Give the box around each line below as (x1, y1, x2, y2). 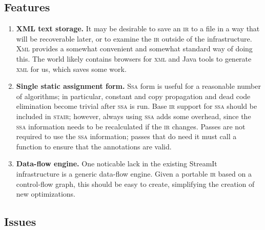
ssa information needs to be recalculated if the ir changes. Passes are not (16, 121, 246, 131)
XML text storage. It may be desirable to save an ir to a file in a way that (16, 23, 260, 34)
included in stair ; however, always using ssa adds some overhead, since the (16, 110, 251, 121)
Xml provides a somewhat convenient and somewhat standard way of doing (16, 43, 253, 54)
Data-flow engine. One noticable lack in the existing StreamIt (16, 158, 217, 169)
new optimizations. (16, 188, 75, 199)
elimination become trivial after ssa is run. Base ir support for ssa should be (16, 101, 257, 111)
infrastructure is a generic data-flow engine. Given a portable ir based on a (16, 168, 252, 179)
